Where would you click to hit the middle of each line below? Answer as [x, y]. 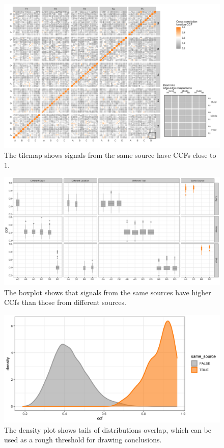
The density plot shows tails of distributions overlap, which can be [108, 429]
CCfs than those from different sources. [65, 302]
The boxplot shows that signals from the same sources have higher [108, 292]
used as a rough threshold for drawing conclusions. [83, 440]
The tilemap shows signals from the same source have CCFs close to [110, 155]
